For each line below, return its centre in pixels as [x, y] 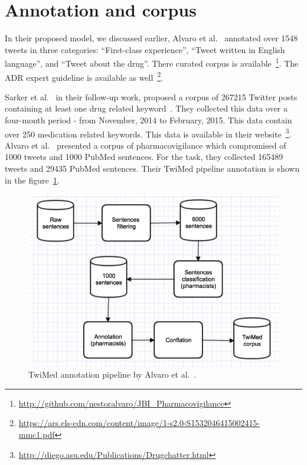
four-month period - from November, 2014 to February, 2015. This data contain [148, 120]
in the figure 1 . [32, 180]
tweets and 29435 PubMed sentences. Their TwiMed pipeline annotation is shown [152, 168]
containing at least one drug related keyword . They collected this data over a [146, 108]
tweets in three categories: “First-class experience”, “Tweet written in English [145, 49]
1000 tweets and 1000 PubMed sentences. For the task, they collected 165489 [144, 157]
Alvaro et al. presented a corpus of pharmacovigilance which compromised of [146, 145]
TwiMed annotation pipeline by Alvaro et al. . [112, 374]
